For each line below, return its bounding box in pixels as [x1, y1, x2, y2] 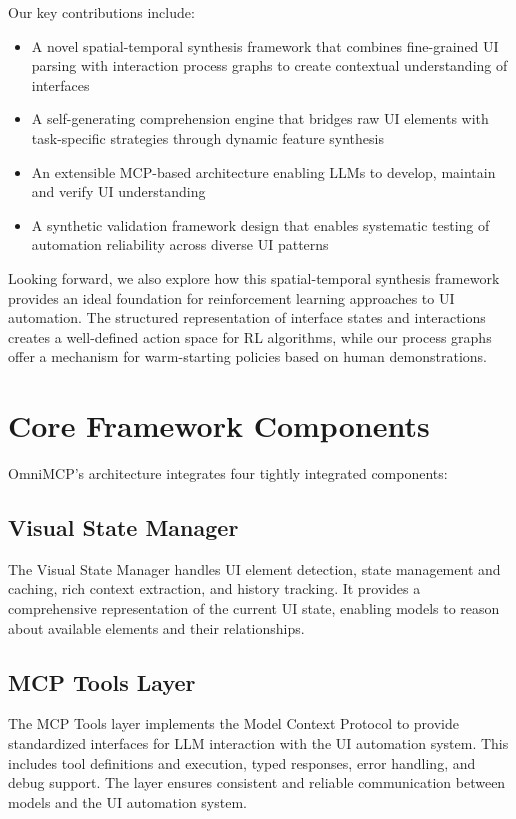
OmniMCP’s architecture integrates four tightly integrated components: [8, 463, 448, 484]
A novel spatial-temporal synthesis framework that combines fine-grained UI [31, 35, 499, 56]
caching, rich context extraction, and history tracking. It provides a [8, 578, 421, 599]
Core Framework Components [8, 405, 430, 446]
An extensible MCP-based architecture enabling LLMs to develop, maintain [31, 161, 496, 182]
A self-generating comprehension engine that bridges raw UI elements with [31, 108, 489, 129]
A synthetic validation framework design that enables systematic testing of [31, 214, 490, 235]
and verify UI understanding [31, 181, 206, 202]
